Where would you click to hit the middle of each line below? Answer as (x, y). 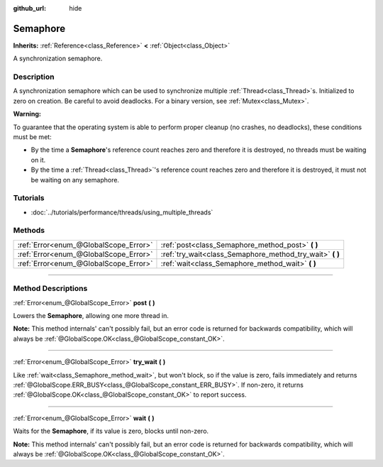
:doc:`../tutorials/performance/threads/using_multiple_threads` (122, 212)
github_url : (29, 8)
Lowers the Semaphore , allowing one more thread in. (91, 315)
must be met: (33, 137)
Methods (29, 231)
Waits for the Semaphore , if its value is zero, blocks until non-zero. (111, 431)
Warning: (27, 114)
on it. (38, 160)
